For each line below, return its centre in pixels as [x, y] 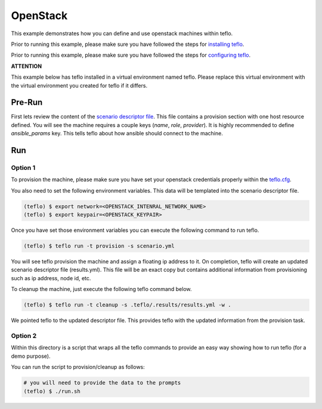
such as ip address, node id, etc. [51, 278]
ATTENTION [26, 66]
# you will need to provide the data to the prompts [102, 383]
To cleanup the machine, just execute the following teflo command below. [101, 289]
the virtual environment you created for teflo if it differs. [79, 85]
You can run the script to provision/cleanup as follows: [78, 367]
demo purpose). [31, 356]
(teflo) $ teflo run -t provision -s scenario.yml [99, 246]
